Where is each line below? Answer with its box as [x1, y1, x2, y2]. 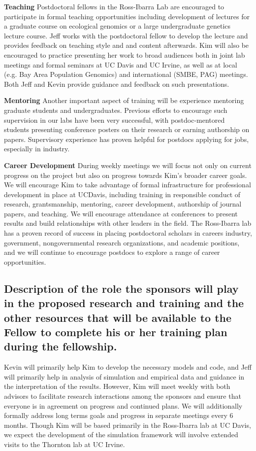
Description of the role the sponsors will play [4, 280, 239, 296]
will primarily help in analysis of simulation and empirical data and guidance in [4, 371, 245, 382]
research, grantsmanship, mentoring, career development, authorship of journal [4, 199, 242, 209]
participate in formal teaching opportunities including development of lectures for [4, 11, 250, 21]
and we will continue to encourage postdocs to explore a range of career [4, 247, 220, 257]
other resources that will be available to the [4, 310, 232, 325]
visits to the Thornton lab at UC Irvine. [4, 439, 125, 449]
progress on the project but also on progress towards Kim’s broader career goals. [4, 170, 247, 180]
